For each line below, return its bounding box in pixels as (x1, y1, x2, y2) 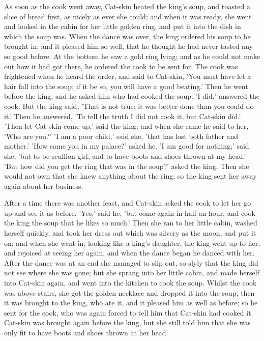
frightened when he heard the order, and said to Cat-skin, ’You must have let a (4, 71, 251, 81)
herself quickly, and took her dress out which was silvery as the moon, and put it (4, 228, 256, 238)
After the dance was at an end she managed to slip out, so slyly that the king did (4, 257, 258, 268)
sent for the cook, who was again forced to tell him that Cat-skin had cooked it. (4, 307, 253, 318)
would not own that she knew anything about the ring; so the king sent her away (4, 170, 257, 181)
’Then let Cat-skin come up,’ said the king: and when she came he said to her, (4, 121, 249, 131)
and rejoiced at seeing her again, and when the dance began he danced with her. (4, 247, 255, 258)
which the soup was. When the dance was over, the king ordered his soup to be (4, 31, 251, 41)
